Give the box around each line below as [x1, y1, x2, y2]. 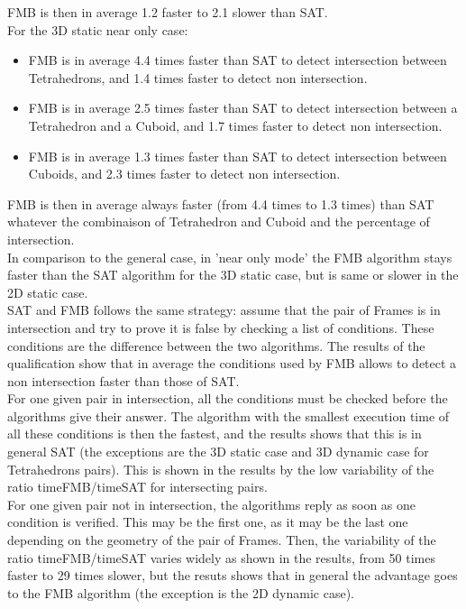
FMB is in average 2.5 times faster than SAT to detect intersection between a [28, 98, 458, 117]
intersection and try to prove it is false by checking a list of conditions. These [7, 318, 434, 337]
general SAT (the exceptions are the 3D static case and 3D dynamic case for [7, 442, 429, 461]
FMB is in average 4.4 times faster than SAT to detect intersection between [28, 51, 447, 69]
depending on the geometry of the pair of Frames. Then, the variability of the [7, 531, 436, 549]
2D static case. [7, 282, 88, 301]
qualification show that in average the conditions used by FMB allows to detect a [7, 354, 457, 373]
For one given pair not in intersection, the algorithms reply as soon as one [7, 494, 416, 513]
